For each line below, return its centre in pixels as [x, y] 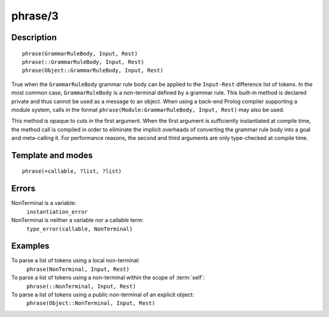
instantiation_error [57, 212]
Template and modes [52, 155]
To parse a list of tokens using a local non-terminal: [76, 260]
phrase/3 [35, 16]
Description [34, 37]
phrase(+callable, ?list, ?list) [72, 171]
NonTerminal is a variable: [44, 203]
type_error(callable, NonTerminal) [80, 229]
